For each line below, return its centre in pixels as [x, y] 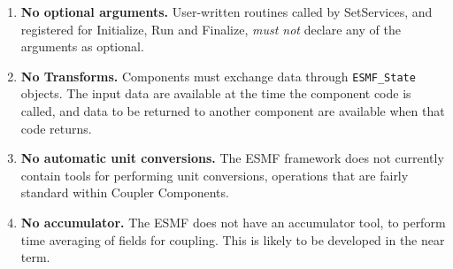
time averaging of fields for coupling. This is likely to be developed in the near [233, 239]
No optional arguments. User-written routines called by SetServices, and [226, 12]
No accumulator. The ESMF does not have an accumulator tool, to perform [233, 222]
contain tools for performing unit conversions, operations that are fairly [215, 175]
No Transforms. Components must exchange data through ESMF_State [218, 76]
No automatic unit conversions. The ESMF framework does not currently [232, 158]
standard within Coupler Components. [125, 192]
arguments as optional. [82, 46]
